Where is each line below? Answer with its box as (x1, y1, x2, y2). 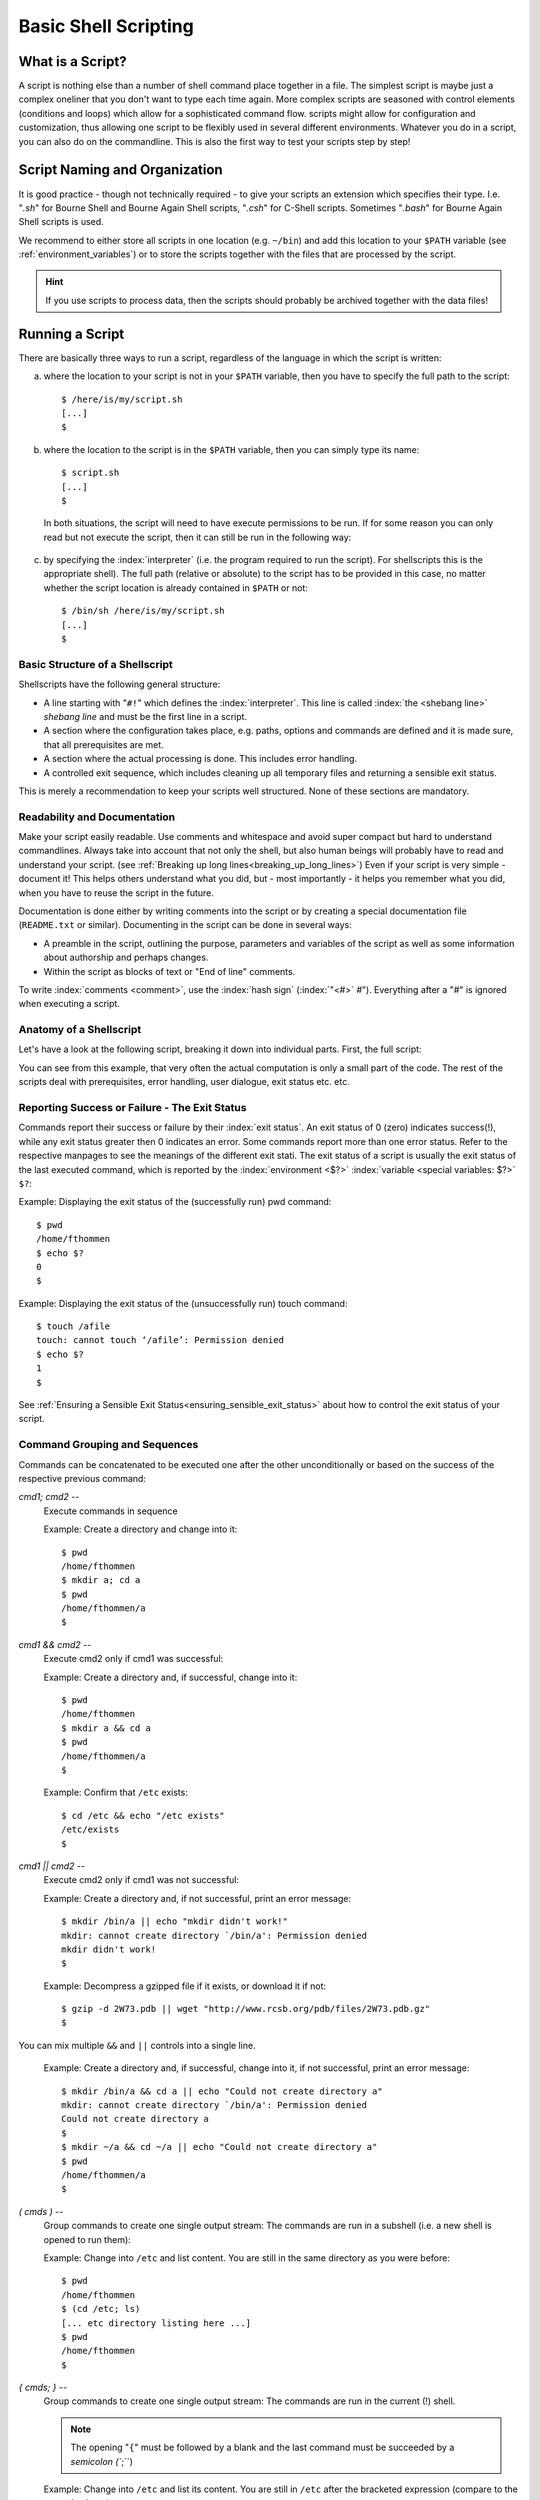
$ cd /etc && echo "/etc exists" (61, 1810, 225, 1821)
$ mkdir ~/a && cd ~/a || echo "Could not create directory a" (61, 2141, 378, 2153)
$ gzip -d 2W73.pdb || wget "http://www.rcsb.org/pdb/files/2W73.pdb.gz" (61, 2003, 431, 2015)
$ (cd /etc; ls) (61, 2303, 141, 2315)
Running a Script (18, 325, 125, 342)
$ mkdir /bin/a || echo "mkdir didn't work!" (61, 1916, 289, 1927)
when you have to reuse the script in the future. (18, 886, 215, 899)
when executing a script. (18, 998, 120, 1010)
